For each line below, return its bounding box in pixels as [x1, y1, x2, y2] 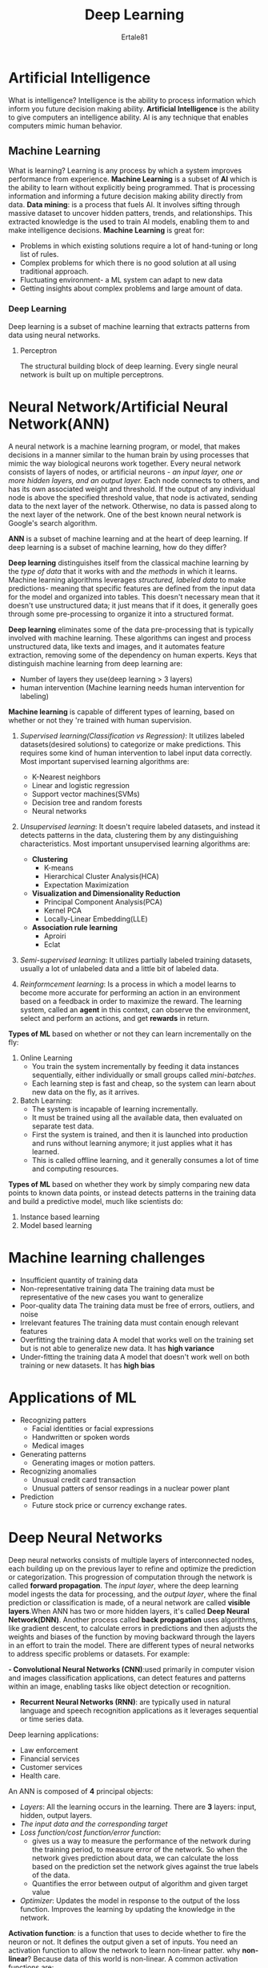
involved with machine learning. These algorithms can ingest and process [8, 632, 252, 643]
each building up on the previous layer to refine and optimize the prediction [8, 1563, 256, 1573]
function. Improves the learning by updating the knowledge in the [19, 1904, 236, 1913]
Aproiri [43, 931, 66, 941]
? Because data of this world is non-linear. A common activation [27, 1954, 238, 1963]
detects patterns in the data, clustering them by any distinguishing [19, 830, 238, 840]
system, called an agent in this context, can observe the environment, [19, 1005, 250, 1014]
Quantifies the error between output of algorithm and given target [31, 1878, 248, 1888]
